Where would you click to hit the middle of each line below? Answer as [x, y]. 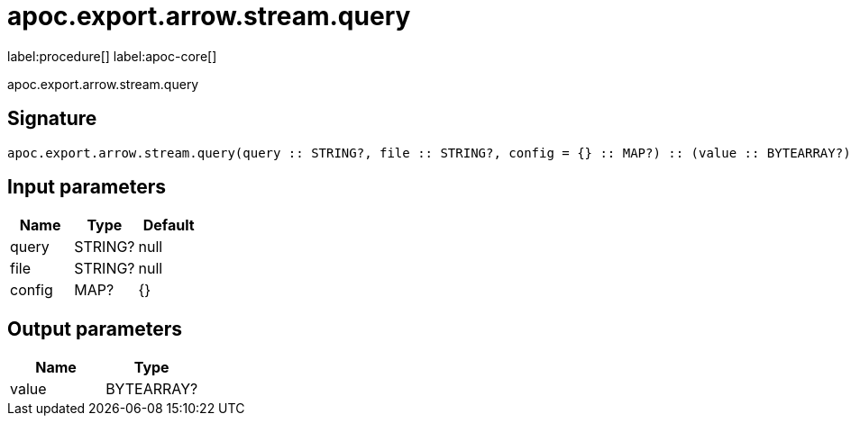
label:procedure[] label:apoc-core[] [112, 56]
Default [169, 225]
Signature [52, 119]
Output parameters [95, 328]
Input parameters [87, 187]
